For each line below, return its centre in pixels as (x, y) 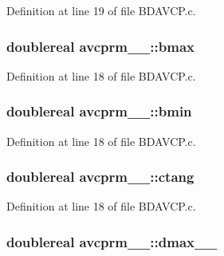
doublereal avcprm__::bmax (100, 46)
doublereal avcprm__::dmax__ (112, 241)
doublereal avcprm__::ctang (100, 177)
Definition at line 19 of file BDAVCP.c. (101, 10)
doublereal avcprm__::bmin (99, 111)
